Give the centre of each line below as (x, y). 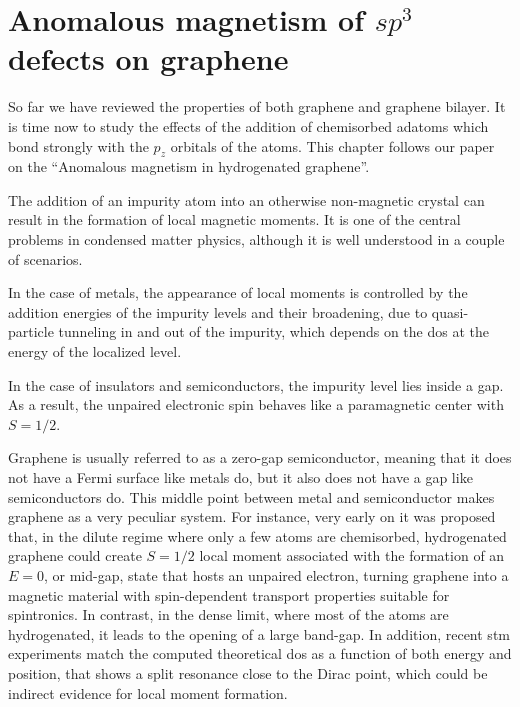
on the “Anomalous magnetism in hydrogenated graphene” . (189, 166)
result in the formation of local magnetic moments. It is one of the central (234, 219)
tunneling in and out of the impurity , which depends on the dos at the (273, 331)
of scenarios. (45, 258)
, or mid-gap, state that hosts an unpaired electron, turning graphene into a (276, 574)
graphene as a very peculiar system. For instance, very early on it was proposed (252, 516)
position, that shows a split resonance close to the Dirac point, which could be (248, 672)
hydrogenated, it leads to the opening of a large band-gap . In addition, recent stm (259, 633)
